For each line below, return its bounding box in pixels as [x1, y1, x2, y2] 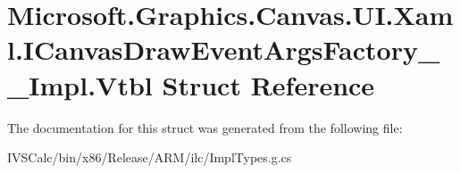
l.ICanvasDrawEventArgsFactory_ [7, 31, 440, 68]
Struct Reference [162, 66, 375, 103]
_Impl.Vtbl [7, 66, 153, 103]
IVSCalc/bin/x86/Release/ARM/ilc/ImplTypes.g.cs [7, 148, 292, 167]
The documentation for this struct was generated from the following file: [7, 118, 403, 136]
